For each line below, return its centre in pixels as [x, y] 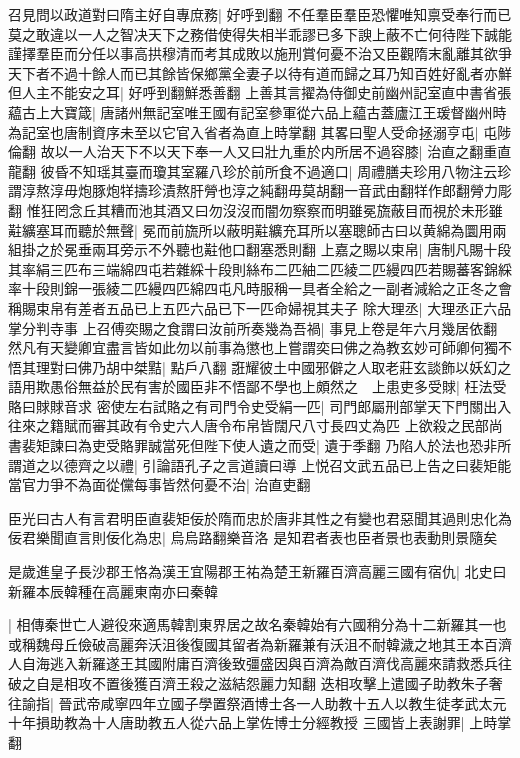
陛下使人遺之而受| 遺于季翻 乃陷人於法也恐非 [350, 445]
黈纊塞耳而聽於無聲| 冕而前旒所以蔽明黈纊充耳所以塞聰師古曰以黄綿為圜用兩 [257, 229]
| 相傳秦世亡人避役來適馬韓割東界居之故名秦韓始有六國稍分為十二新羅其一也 [257, 624]
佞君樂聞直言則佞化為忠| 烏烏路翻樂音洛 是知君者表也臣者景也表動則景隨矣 [253, 537]
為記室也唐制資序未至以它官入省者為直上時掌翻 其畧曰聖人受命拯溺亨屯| [243, 131]
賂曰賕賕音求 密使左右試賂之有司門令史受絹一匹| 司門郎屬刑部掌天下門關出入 [260, 405]
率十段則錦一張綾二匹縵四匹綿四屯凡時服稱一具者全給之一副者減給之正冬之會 [260, 288]
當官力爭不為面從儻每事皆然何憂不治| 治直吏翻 [159, 484]
